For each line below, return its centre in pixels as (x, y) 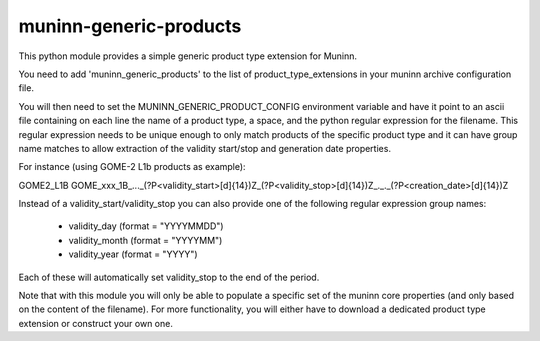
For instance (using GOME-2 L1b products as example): (132, 167)
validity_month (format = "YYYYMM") (145, 240)
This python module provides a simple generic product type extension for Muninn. (188, 56)
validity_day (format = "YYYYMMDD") (146, 226)
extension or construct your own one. (96, 323)
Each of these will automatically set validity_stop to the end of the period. (169, 277)
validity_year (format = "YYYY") (133, 254)
